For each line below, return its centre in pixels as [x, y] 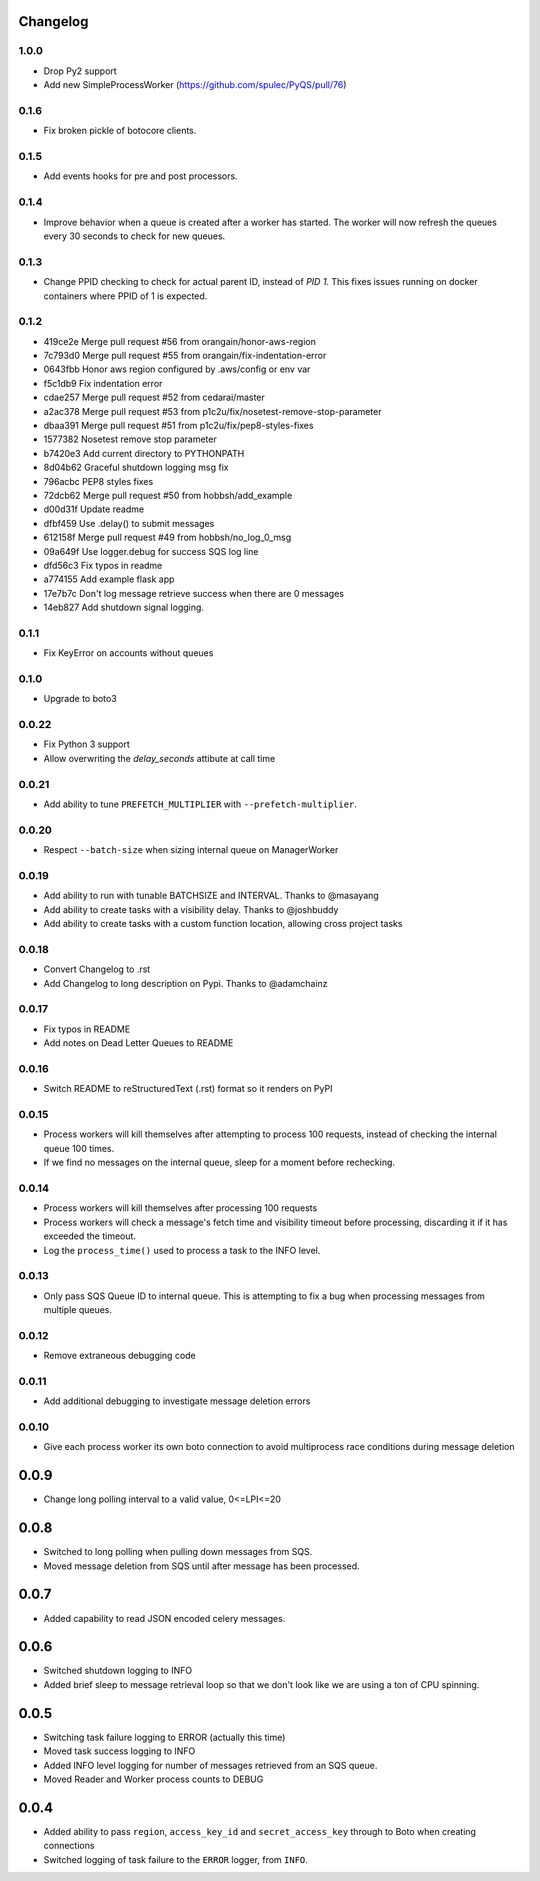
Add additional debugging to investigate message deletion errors [177, 1401]
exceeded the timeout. [90, 1236]
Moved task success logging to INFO [119, 1751]
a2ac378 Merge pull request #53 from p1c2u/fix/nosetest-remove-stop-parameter [212, 411]
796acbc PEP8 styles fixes [98, 481]
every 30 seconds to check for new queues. [134, 236]
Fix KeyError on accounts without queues [128, 653]
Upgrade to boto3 [80, 699]
